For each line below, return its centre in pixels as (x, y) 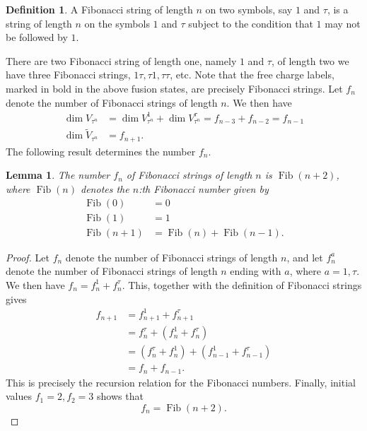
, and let (305, 257)
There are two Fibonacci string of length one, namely (121, 60)
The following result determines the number (101, 151)
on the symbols (117, 23)
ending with (256, 271)
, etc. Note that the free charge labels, (252, 75)
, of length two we (310, 60)
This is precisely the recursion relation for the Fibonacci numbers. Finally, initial (181, 382)
